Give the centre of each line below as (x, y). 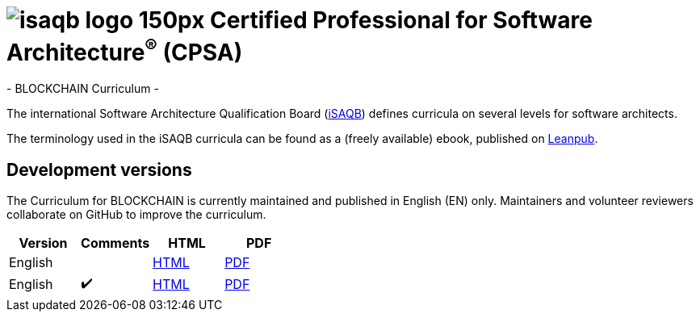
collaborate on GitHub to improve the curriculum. (136, 214)
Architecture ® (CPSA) (125, 50)
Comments (115, 243)
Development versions (99, 169)
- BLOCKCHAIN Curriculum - (83, 89)
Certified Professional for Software (401, 20)
